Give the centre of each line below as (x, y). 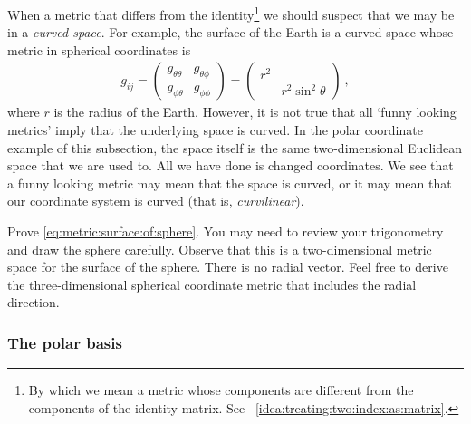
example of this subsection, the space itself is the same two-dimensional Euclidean (235, 147)
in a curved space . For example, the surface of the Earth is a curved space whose (231, 32)
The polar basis (65, 342)
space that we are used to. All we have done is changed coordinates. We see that (231, 165)
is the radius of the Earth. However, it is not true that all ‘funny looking (255, 112)
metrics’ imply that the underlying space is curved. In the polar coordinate (215, 130)
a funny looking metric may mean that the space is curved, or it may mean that (230, 183)
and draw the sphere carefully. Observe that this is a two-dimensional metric (220, 249)
